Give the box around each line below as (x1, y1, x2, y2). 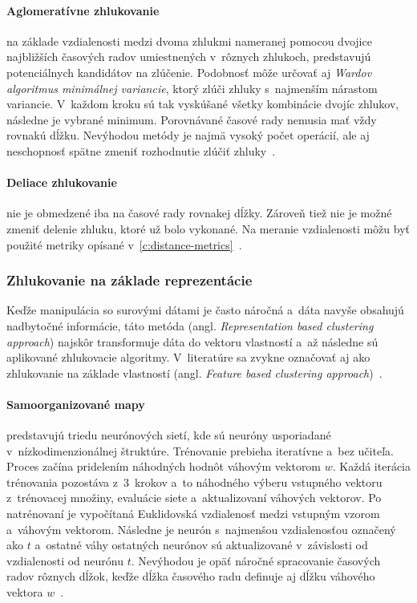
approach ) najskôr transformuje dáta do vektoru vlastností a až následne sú (6, 333, 379, 350)
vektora (6, 584, 43, 601)
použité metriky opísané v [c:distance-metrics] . (6, 236, 242, 253)
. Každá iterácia (332, 458, 411, 475)
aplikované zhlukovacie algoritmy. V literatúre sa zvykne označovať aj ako (6, 349, 370, 366)
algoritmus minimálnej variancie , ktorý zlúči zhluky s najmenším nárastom (6, 79, 378, 96)
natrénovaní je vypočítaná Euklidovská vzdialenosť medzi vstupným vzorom (6, 505, 380, 522)
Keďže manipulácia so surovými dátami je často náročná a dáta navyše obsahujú (6, 301, 404, 318)
